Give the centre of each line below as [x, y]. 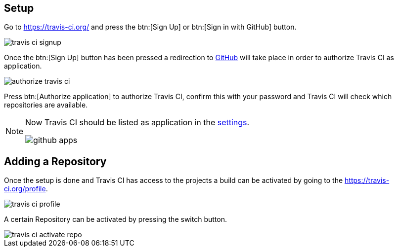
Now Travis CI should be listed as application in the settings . [137, 123]
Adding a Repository [55, 161]
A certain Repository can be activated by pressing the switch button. [115, 219]
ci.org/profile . [26, 189]
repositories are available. [46, 105]
